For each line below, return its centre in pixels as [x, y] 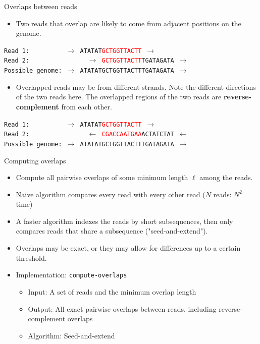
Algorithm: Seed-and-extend [71, 335]
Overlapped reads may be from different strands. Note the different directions [136, 87]
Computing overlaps [35, 160]
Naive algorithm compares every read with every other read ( [111, 194]
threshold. [31, 257]
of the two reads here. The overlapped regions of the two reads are [119, 97]
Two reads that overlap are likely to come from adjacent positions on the [128, 23]
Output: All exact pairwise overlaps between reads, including [122, 308]
